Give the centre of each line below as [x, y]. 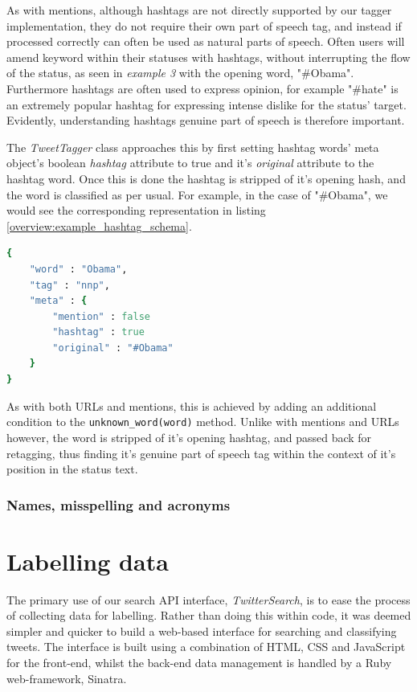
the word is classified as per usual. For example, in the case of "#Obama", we [197, 194]
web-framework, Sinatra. [67, 678]
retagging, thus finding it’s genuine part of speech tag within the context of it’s [201, 453]
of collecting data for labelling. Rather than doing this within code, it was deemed [209, 615]
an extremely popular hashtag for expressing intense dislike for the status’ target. [206, 104]
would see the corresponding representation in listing [136, 210]
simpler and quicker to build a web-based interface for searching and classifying [202, 631]
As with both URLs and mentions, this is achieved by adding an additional [192, 405]
